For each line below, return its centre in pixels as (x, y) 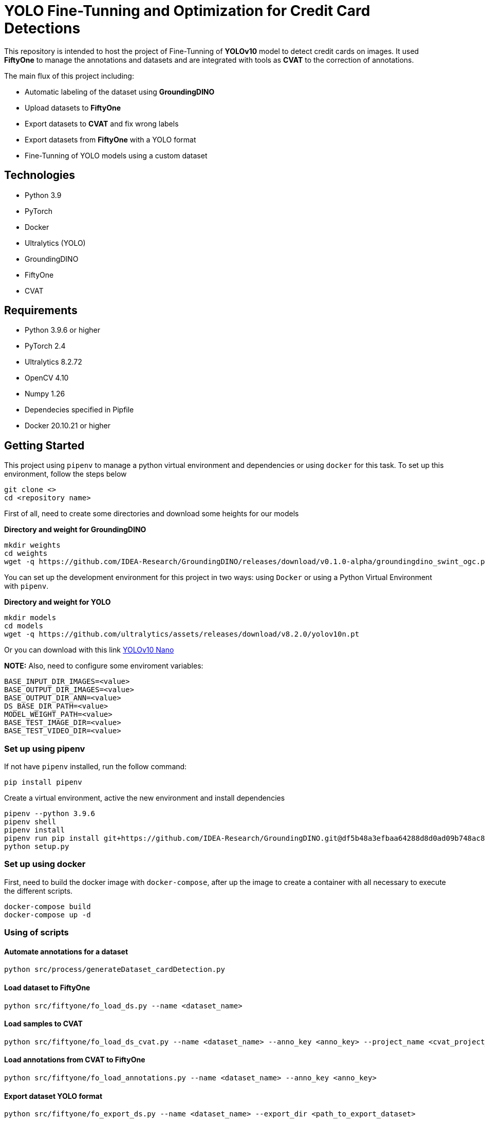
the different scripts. (39, 891)
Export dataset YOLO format (53, 1096)
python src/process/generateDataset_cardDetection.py (115, 970)
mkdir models (30, 618)
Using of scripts (36, 933)
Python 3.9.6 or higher (62, 330)
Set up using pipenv (45, 748)
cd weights (26, 554)
